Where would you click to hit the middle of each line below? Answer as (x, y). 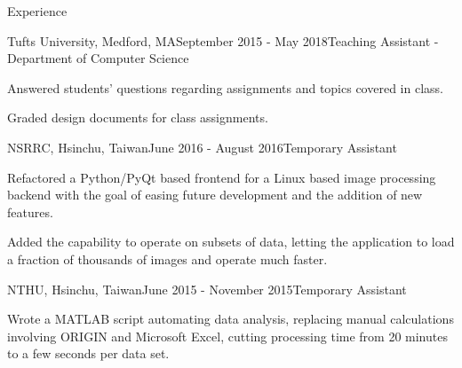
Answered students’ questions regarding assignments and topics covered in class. (225, 87)
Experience (37, 11)
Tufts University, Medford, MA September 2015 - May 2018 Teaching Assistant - (223, 40)
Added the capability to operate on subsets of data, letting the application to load (231, 242)
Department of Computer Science (98, 58)
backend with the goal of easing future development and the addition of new (215, 195)
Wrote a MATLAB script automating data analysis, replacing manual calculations (231, 319)
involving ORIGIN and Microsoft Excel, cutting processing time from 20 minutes (227, 336)
